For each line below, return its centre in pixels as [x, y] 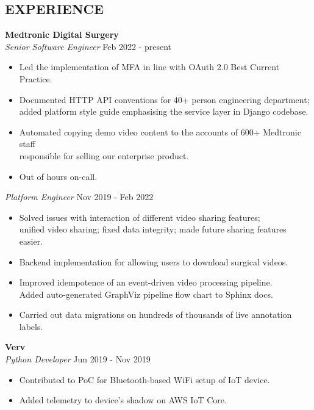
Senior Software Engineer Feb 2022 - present [88, 46]
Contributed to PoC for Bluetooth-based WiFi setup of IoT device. [145, 379]
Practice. [36, 78]
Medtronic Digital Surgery [62, 34]
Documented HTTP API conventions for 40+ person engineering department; [164, 99]
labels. [31, 326]
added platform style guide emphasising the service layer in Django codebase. [164, 111]
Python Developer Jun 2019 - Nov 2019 [78, 359]
